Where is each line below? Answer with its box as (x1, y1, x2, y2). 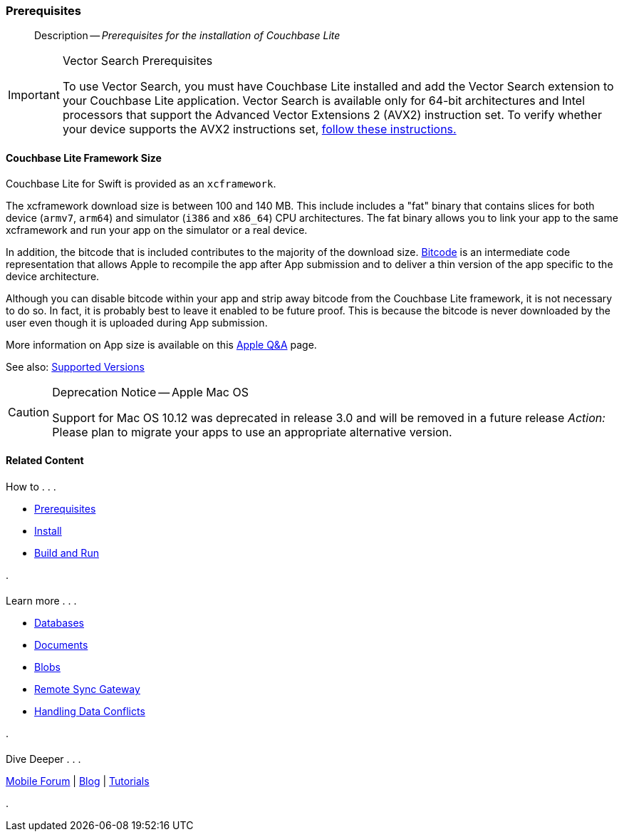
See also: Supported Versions (6, 360, 145, 373)
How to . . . (6, 480, 56, 493)
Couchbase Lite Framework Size (6, 151, 162, 164)
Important (8, 88, 60, 103)
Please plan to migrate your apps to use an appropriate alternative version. (52, 424, 452, 439)
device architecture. (6, 269, 100, 282)
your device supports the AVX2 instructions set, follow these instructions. (62, 122, 457, 137)
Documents (34, 638, 88, 651)
